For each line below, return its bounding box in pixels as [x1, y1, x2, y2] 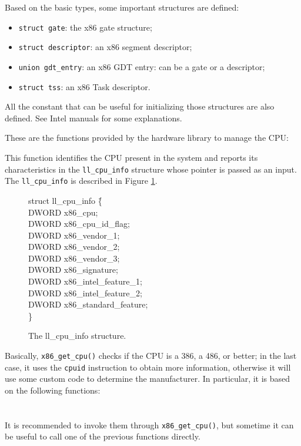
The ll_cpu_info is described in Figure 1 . [5, 174, 158, 187]
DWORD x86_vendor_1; [28, 229, 120, 241]
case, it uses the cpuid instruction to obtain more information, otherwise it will [5, 361, 291, 373]
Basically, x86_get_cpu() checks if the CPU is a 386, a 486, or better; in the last [5, 349, 297, 362]
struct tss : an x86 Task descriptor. [18, 80, 150, 92]
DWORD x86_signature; [28, 263, 118, 276]
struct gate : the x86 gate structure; [18, 21, 152, 33]
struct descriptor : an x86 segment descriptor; [18, 41, 192, 53]
